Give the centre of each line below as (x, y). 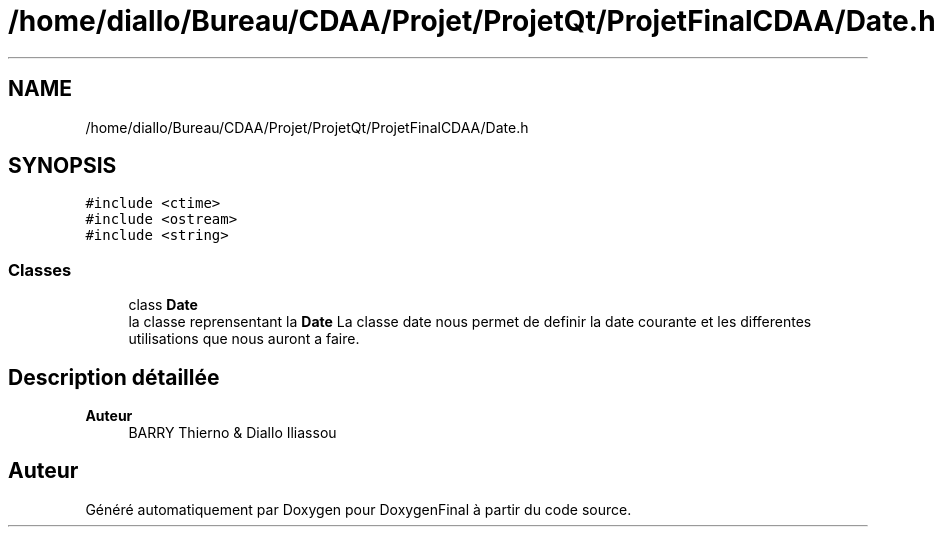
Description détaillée (114, 377)
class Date (163, 305)
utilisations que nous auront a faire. (244, 339)
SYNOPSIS (62, 166)
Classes (40, 269)
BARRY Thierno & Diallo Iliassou (232, 433)
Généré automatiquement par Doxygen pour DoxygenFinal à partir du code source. (358, 509)
